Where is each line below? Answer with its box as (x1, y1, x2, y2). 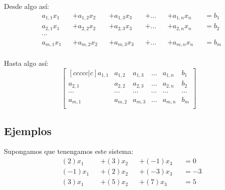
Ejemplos (4, 123, 52, 138)
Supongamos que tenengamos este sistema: (4, 146, 133, 156)
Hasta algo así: (4, 58, 49, 68)
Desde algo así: (4, 1, 49, 11)
